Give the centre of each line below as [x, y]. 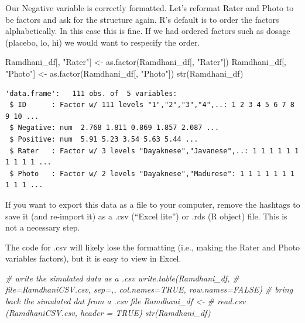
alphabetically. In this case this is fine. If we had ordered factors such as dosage [148, 31]
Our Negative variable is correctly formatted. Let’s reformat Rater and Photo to [150, 8]
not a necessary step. [43, 227]
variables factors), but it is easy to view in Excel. [93, 258]
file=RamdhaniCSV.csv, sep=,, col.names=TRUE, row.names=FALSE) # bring [149, 289]
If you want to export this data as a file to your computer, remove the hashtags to [153, 204]
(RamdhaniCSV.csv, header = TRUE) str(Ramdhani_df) [108, 312]
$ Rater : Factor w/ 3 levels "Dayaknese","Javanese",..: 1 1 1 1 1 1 [154, 151]
